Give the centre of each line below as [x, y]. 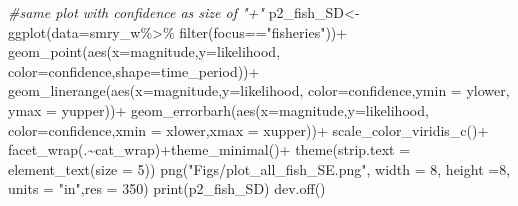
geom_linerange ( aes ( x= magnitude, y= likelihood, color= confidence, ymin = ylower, [259, 90]
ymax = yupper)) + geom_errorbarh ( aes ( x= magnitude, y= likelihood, [218, 109]
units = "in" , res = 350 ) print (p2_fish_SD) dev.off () [167, 188]
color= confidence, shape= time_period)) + [134, 70]
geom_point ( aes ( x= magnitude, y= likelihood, [144, 51]
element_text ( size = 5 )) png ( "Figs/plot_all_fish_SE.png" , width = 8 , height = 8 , [259, 168]
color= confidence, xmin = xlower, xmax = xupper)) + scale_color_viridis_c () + [248, 129]
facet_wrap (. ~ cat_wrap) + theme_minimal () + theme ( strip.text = [209, 149]
